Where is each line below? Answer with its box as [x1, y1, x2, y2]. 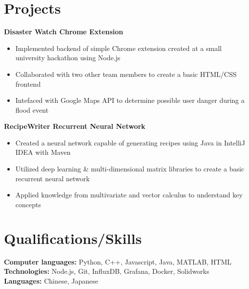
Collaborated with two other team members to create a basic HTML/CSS [15, 69, 237, 79]
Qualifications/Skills [4, 228, 142, 248]
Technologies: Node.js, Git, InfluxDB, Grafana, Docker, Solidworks [4, 266, 209, 276]
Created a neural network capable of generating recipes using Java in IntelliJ [15, 137, 245, 147]
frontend [15, 78, 41, 89]
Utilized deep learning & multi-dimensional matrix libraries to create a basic [15, 164, 245, 174]
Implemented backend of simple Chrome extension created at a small [15, 43, 222, 53]
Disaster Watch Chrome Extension [4, 26, 124, 37]
